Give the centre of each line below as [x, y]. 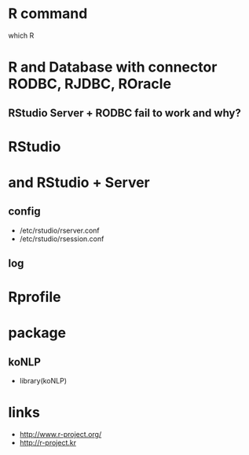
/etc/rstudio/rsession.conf [62, 239]
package [37, 333]
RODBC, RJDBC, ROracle [90, 84]
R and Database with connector [113, 67]
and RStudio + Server [79, 182]
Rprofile [35, 297]
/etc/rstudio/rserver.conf [59, 230]
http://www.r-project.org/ [60, 435]
